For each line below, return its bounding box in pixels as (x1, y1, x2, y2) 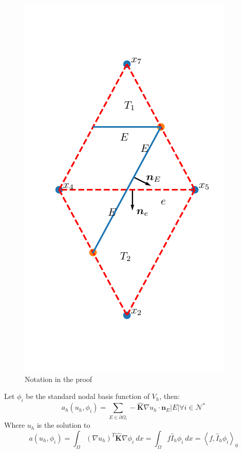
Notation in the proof (25, 373, 92, 384)
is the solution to (36, 420, 90, 430)
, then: (159, 391, 180, 402)
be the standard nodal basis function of (26, 391, 150, 402)
